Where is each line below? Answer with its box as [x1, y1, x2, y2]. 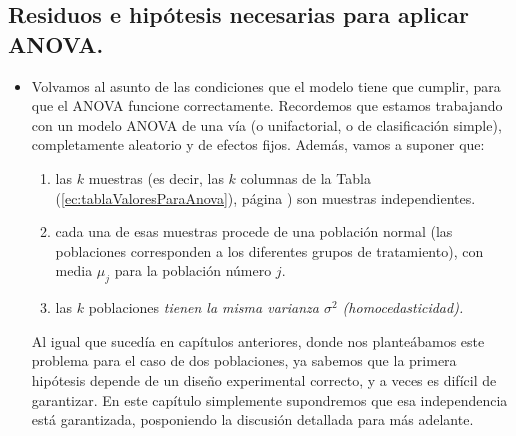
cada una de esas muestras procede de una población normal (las [55, 221, 453, 242]
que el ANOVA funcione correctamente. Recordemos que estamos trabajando [31, 95, 503, 116]
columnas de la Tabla [240, 167, 371, 188]
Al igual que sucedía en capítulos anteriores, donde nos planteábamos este [31, 330, 485, 351]
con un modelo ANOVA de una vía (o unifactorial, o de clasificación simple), [31, 114, 502, 135]
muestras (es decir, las [88, 167, 224, 188]
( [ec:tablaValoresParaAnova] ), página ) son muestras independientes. [55, 187, 476, 208]
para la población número [114, 260, 272, 281]
